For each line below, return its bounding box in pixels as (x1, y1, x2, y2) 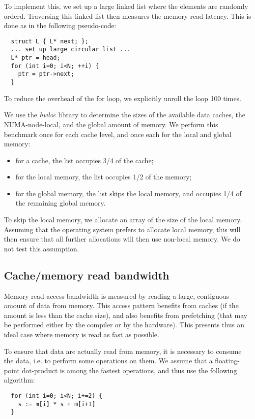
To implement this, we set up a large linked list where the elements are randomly (4, 1, 249, 11)
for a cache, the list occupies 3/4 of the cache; (15, 155, 154, 165)
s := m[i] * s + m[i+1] (18, 400, 96, 408)
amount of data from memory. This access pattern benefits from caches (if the (4, 300, 239, 311)
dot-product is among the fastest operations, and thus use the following (22, 365, 237, 375)
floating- (215, 355, 240, 366)
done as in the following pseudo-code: (4, 20, 116, 31)
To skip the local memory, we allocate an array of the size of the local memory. (4, 214, 242, 225)
